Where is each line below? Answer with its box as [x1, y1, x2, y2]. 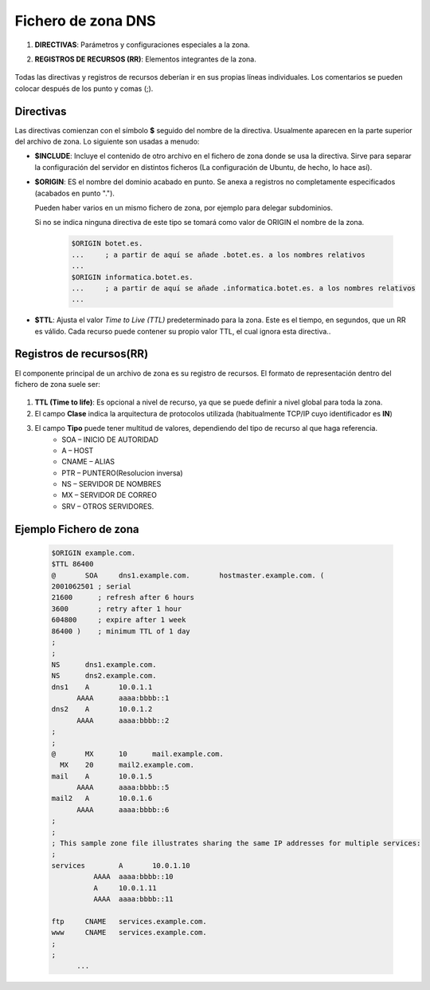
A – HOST [61, 445, 94, 455]
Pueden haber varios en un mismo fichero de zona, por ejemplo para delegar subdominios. [34, 203, 334, 212]
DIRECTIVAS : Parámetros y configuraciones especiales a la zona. [34, 40, 250, 49]
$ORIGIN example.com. [51, 548, 136, 558]
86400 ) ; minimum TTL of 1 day [51, 626, 190, 636]
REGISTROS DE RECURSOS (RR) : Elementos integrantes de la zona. [34, 54, 256, 64]
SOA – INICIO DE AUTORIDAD [61, 435, 159, 444]
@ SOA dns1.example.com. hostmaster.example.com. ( [51, 570, 325, 580]
